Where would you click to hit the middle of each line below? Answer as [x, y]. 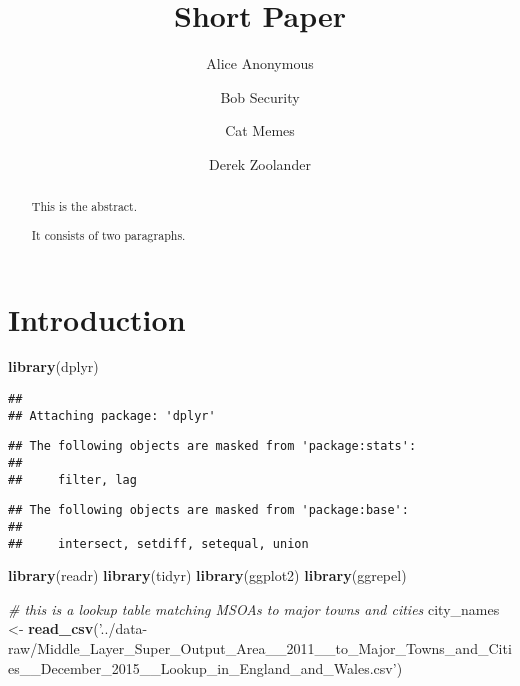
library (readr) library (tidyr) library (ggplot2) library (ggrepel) [207, 575]
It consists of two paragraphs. [108, 234]
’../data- [123, 628]
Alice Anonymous [260, 63]
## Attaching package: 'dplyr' [112, 415]
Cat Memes [260, 130]
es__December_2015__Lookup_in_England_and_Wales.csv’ [202, 667]
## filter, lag [72, 479]
